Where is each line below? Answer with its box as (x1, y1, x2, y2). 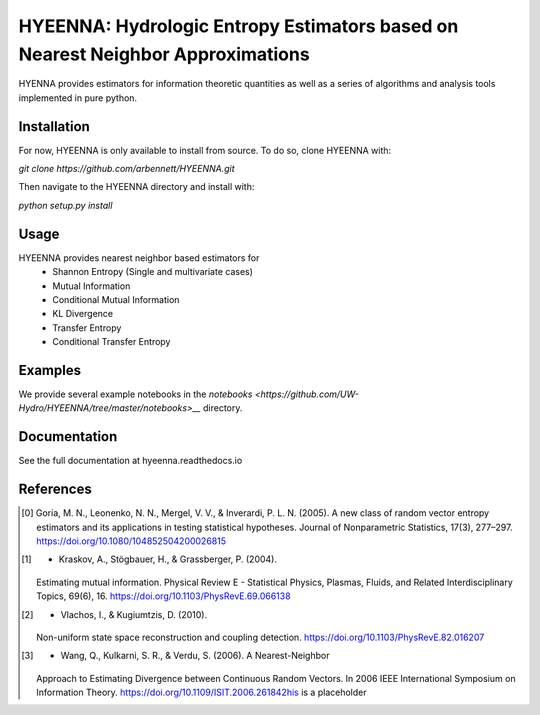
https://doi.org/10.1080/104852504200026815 (36, 535, 227, 547)
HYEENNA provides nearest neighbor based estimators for (18, 251, 260, 264)
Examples (18, 361, 82, 379)
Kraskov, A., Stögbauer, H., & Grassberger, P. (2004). (58, 553, 277, 565)
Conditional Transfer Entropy (52, 336, 171, 348)
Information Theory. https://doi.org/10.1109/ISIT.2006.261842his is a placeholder (36, 686, 367, 699)
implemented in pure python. (18, 91, 138, 104)
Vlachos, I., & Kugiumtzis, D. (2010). (60, 608, 208, 620)
